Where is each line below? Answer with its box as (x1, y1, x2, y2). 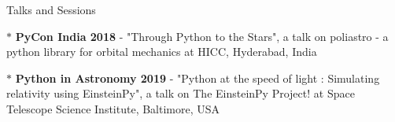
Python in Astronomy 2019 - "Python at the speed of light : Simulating (15, 69, 380, 86)
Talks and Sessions (6, 2, 96, 17)
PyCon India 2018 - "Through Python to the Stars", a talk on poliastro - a (15, 28, 389, 44)
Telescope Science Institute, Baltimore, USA (6, 100, 220, 116)
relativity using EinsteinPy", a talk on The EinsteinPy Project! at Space (6, 85, 355, 102)
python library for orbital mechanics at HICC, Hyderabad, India (6, 43, 317, 60)
